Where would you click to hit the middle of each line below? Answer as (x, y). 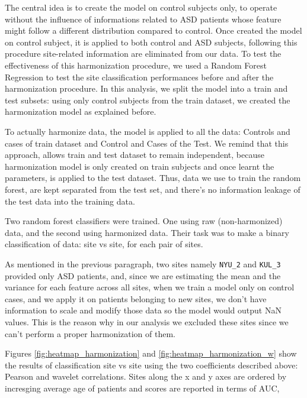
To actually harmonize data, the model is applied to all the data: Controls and (148, 131)
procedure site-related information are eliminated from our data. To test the (143, 54)
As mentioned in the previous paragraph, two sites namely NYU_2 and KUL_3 (143, 263)
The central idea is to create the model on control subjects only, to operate (141, 7)
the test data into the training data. (70, 201)
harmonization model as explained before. (81, 111)
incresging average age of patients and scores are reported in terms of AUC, (142, 388)
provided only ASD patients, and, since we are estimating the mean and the (143, 275)
